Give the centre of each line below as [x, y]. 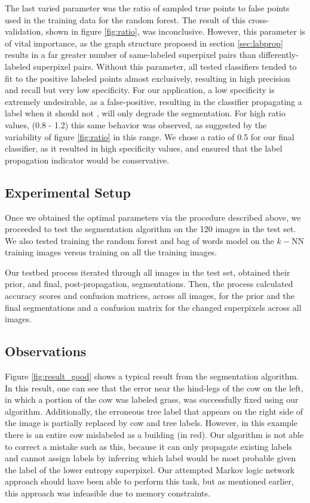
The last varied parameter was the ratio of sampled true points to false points [147, 8]
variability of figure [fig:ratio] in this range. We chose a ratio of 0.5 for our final [150, 136]
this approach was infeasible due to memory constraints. [108, 493]
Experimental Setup [68, 192]
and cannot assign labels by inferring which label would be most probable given [151, 458]
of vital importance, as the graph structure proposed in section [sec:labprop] [144, 43]
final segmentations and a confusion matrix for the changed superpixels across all [153, 307]
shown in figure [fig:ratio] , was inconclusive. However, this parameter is [176, 31]
